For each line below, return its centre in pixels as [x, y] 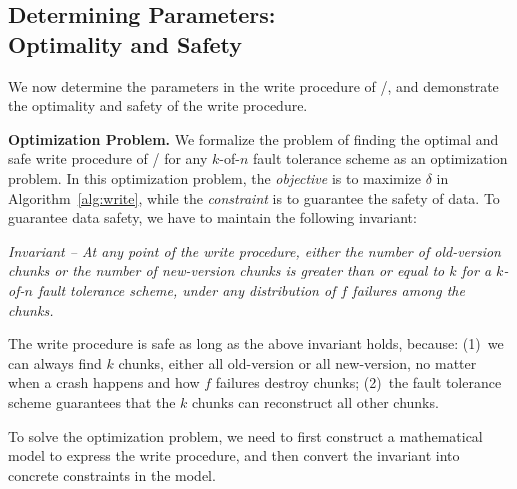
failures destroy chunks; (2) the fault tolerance [358, 382]
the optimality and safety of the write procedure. [158, 105]
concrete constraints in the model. [112, 474]
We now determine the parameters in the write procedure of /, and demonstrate [253, 85]
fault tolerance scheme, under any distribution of [186, 289]
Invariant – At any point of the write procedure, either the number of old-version [254, 250]
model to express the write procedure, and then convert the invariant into [234, 455]
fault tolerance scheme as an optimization [380, 158]
